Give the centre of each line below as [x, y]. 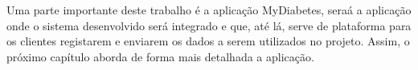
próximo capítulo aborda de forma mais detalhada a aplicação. [160, 56]
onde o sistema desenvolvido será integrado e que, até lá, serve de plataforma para [209, 25]
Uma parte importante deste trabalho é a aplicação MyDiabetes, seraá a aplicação [209, 10]
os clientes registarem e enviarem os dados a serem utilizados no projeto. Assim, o [208, 41]
